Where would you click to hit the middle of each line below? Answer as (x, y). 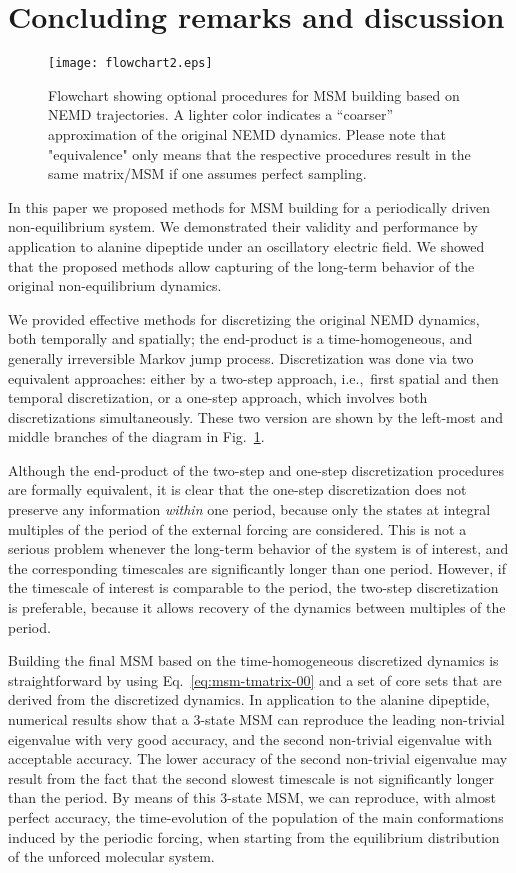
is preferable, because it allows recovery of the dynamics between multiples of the (257, 607)
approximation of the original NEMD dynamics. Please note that (247, 133)
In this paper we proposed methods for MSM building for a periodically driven (249, 206)
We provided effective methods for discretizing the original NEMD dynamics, (244, 318)
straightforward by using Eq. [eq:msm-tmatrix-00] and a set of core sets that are (255, 679)
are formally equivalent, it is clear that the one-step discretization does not (237, 489)
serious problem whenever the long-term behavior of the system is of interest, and (258, 548)
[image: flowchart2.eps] (130, 63)
